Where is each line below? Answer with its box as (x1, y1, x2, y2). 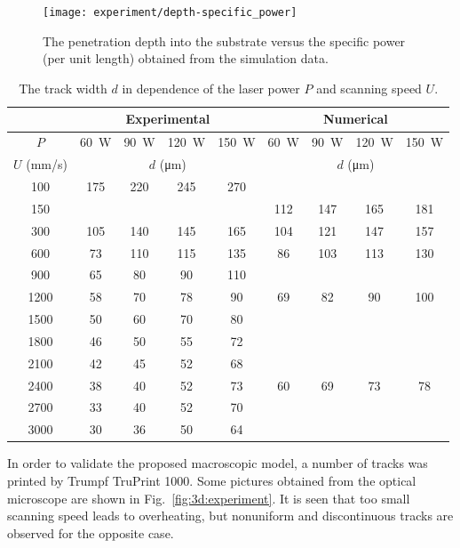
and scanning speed (316, 78, 422, 97)
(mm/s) (26, 155, 67, 173)
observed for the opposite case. (7, 523, 174, 542)
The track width (19, 78, 107, 97)
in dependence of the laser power (122, 78, 300, 97)
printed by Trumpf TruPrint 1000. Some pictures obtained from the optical (7, 471, 416, 489)
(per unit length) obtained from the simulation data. (43, 49, 329, 68)
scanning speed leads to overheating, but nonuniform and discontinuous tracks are (7, 506, 454, 525)
